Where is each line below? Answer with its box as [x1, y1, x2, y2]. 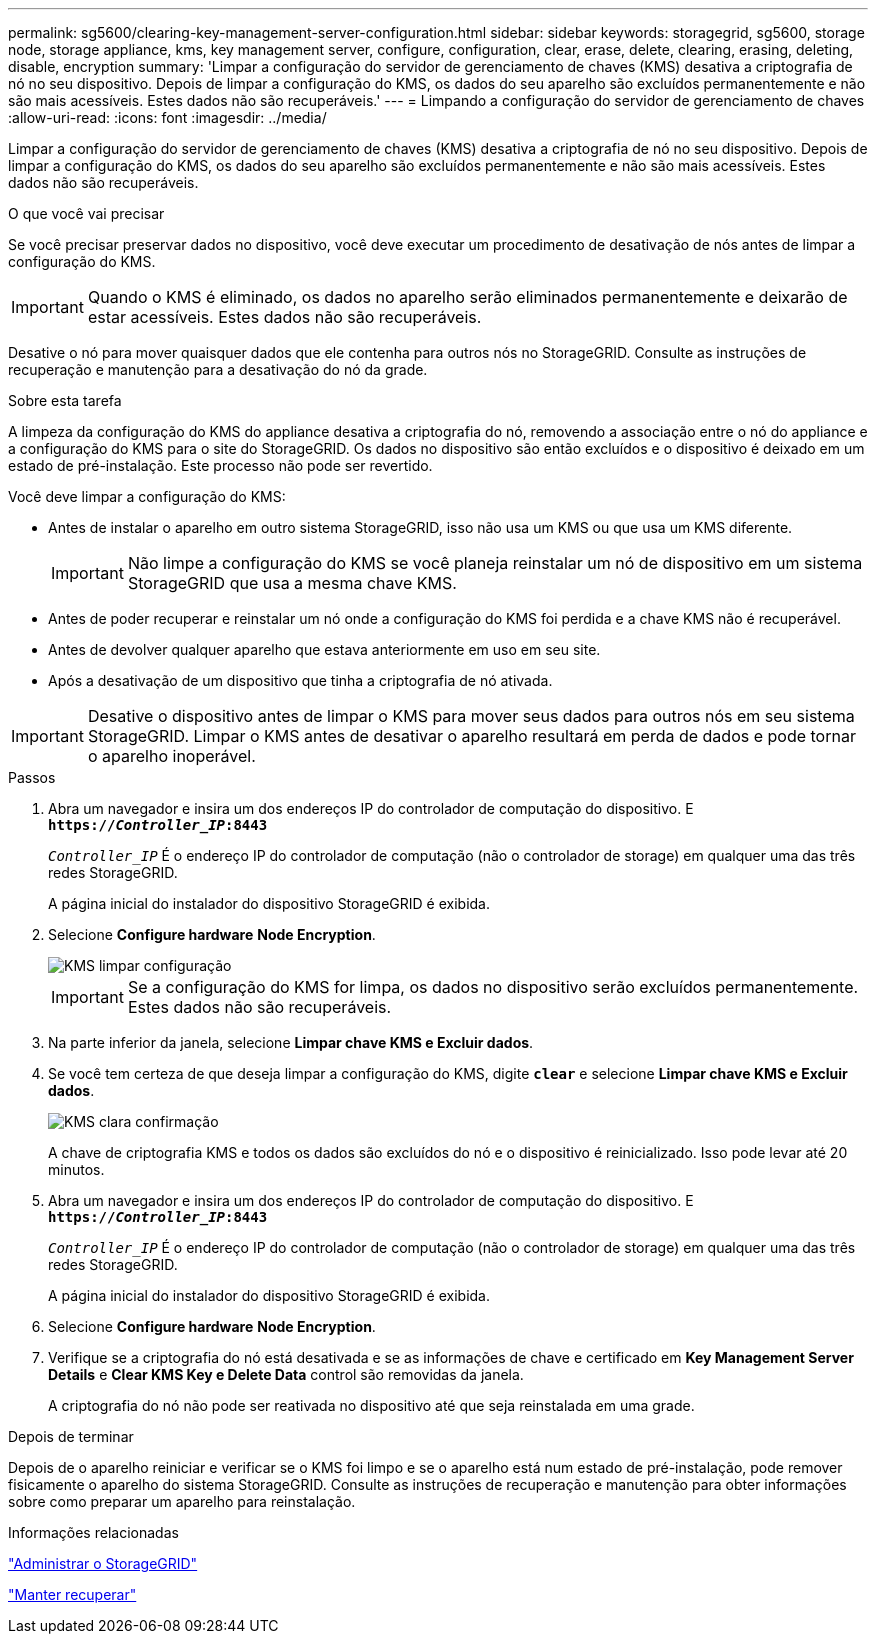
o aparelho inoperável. [87, 746, 256, 766]
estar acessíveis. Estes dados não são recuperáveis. [87, 307, 482, 327]
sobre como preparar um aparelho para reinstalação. [8, 1493, 356, 1510]
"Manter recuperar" [8, 1586, 137, 1603]
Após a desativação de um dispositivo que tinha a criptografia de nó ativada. [48, 672, 553, 689]
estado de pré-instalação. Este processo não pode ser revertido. [8, 457, 433, 474]
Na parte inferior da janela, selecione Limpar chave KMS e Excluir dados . [48, 1034, 534, 1051]
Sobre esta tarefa [8, 392, 122, 409]
